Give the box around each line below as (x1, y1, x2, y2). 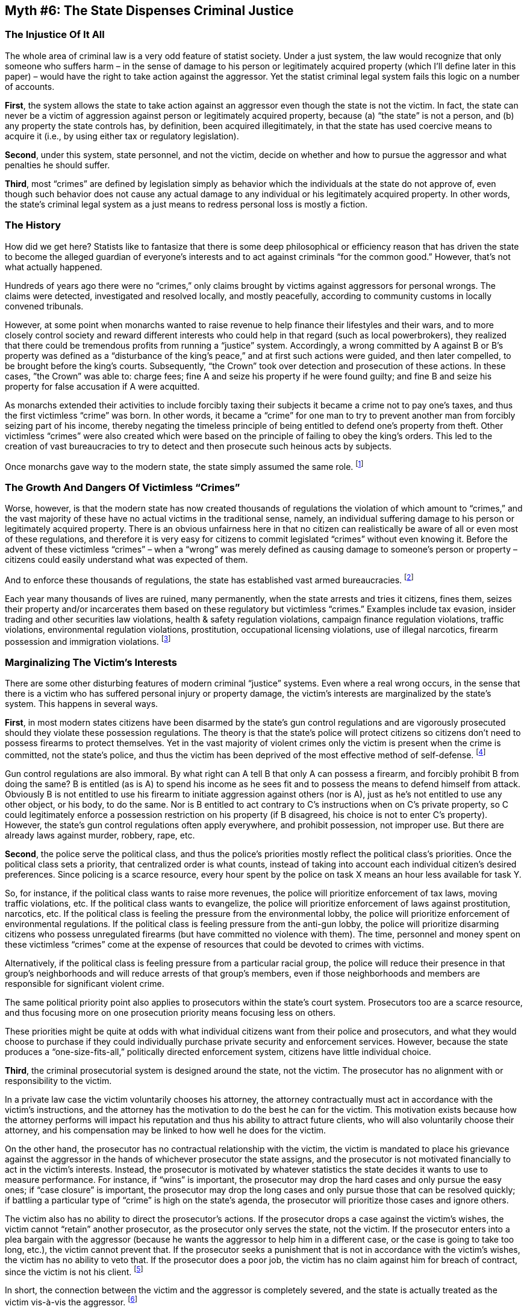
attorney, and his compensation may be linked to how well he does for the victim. (5, 1124, 326, 1135)
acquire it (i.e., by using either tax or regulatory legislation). (5, 130, 239, 141)
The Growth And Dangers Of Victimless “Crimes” (5, 481, 240, 493)
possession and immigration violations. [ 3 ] (5, 634, 171, 647)
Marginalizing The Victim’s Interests (5, 656, 178, 668)
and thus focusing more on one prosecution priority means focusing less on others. (5, 1007, 335, 1018)
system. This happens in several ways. (5, 699, 158, 709)
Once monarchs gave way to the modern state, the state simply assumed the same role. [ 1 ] (5, 459, 364, 472)
